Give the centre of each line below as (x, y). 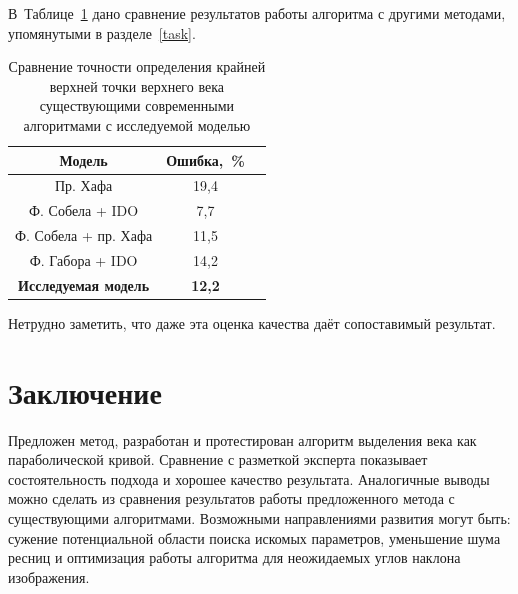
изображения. (49, 576)
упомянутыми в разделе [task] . (102, 32)
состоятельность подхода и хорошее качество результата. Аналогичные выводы (249, 478)
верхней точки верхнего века (136, 85)
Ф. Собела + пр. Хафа (84, 235)
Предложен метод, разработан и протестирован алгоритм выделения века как (242, 439)
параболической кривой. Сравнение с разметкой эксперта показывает (218, 459)
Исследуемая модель (84, 284)
